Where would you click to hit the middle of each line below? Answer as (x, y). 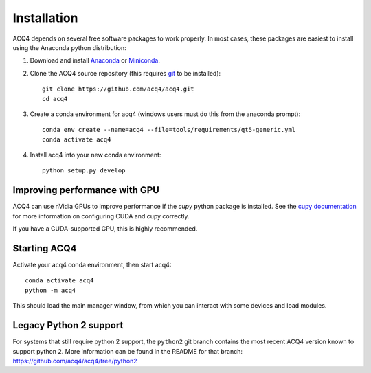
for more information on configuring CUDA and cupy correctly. (101, 216)
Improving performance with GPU (86, 190)
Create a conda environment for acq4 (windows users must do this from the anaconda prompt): (165, 114)
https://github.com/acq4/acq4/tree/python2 (75, 361)
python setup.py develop (84, 171)
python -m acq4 (50, 290)
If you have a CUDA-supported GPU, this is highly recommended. (105, 229)
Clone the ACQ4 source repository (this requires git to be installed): (125, 73)
